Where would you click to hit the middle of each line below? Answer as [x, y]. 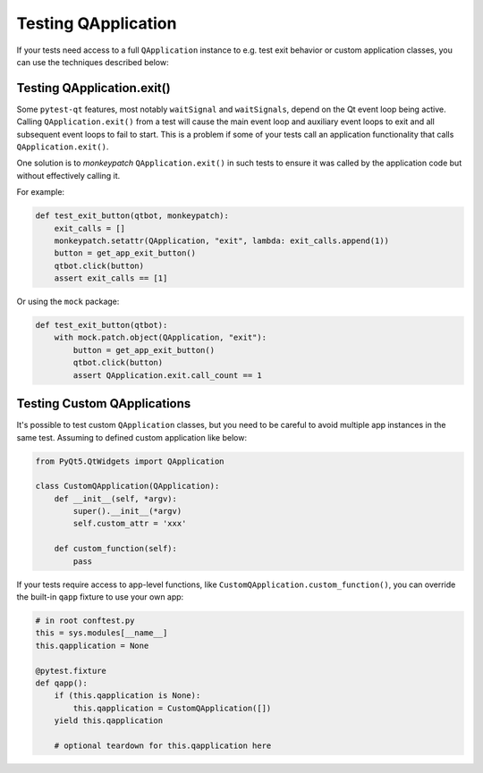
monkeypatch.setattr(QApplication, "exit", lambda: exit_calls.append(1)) [221, 240]
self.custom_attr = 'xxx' [130, 524]
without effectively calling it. [68, 175]
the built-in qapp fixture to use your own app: [100, 597]
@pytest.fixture [71, 671]
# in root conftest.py [85, 621]
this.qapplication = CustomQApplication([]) [172, 708]
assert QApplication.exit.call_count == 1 [168, 375]
